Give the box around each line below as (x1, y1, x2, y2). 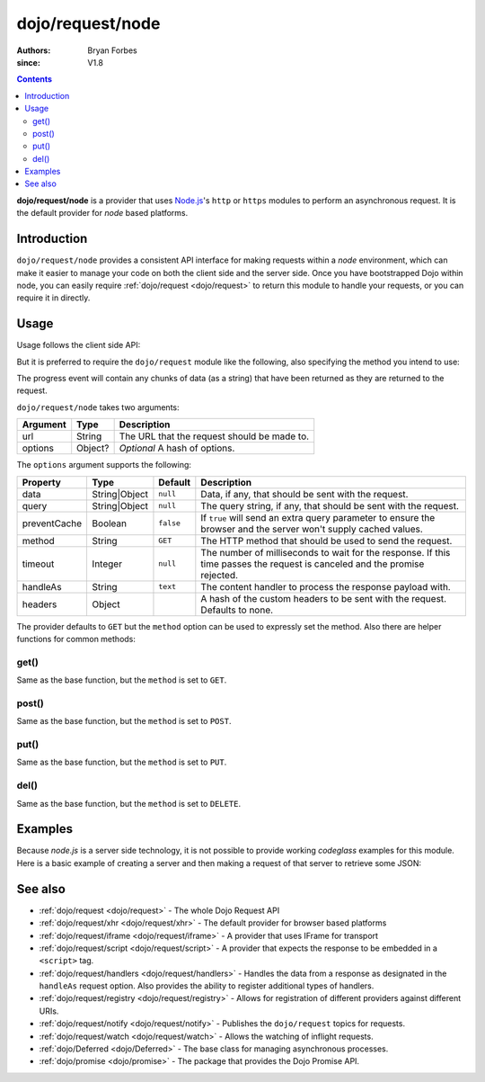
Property (22, 476, 62, 488)
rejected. (200, 568, 238, 581)
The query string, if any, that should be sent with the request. (200, 499, 460, 512)
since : (16, 57, 40, 67)
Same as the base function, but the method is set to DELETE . (16, 798, 242, 809)
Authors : (16, 45, 51, 56)
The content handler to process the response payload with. (200, 580, 451, 593)
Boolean (92, 517, 128, 530)
